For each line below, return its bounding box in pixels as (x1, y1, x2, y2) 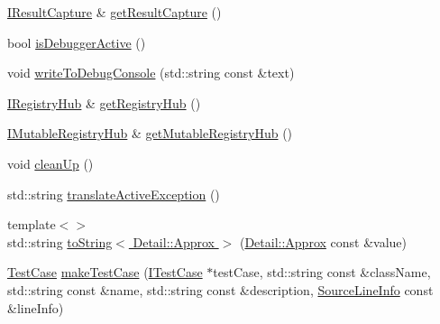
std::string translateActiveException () (7, 184, 220, 203)
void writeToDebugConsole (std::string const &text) (7, 63, 295, 82)
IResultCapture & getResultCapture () (7, 3, 222, 21)
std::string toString (7, 232, 113, 251)
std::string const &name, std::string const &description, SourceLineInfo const (7, 280, 434, 299)
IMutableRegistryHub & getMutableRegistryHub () (7, 124, 293, 143)
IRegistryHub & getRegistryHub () (7, 93, 201, 112)
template (7, 215, 56, 234)
